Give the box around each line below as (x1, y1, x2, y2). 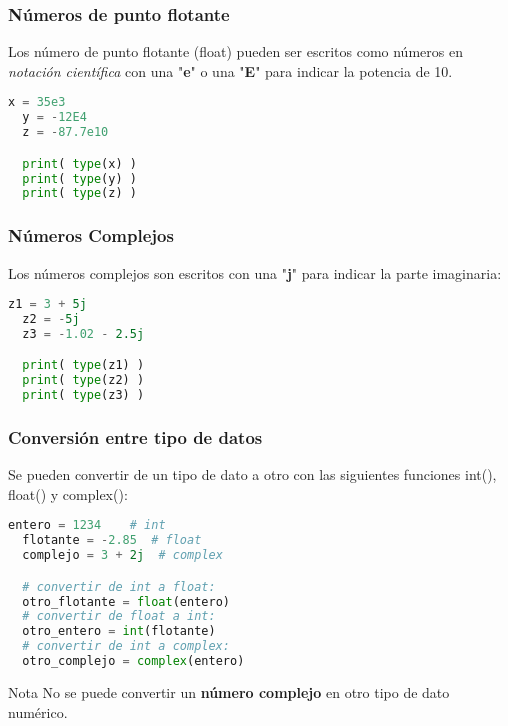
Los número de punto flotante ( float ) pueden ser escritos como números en (8, 41, 463, 62)
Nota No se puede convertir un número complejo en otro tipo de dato (8, 681, 450, 702)
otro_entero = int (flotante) (22, 624, 216, 639)
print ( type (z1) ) (22, 358, 145, 373)
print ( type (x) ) (22, 156, 137, 171)
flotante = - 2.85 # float (22, 533, 202, 548)
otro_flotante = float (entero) (22, 594, 230, 609)
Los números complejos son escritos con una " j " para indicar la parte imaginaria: (8, 262, 502, 283)
